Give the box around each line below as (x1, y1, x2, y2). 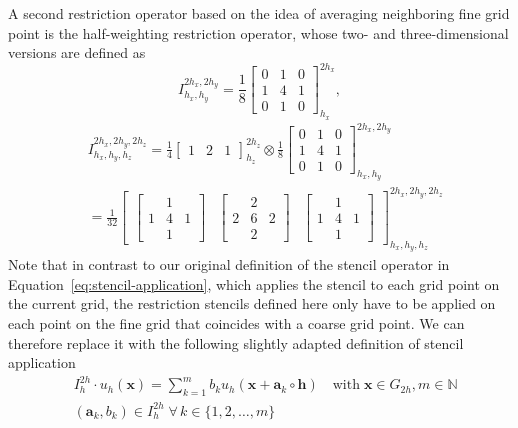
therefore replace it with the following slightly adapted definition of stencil (8, 332, 464, 353)
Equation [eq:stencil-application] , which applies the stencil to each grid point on (8, 273, 500, 294)
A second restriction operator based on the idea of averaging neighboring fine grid (8, 3, 510, 23)
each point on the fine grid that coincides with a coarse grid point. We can (8, 313, 465, 334)
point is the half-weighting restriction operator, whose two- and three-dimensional (8, 22, 509, 43)
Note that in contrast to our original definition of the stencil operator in (8, 254, 450, 275)
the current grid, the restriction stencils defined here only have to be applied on (8, 293, 496, 314)
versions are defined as (8, 42, 146, 63)
